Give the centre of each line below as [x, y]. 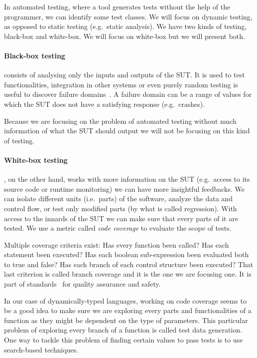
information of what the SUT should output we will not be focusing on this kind [127, 131]
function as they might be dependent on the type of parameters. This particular [126, 320]
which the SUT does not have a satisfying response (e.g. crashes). [105, 104]
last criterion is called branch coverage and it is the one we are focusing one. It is [128, 274]
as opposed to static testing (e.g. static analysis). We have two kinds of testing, [126, 26]
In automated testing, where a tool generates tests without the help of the [117, 6]
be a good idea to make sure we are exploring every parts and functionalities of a [128, 310]
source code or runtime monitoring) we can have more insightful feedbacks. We [125, 188]
